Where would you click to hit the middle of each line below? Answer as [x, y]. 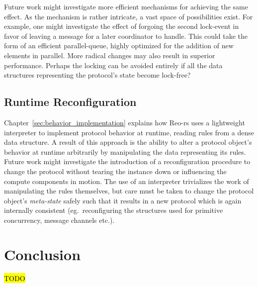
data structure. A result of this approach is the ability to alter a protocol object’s [128, 142]
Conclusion [43, 254]
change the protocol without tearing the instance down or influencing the [115, 171]
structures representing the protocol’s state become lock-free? [97, 75]
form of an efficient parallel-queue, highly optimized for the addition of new [119, 46]
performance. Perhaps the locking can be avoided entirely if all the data [113, 65]
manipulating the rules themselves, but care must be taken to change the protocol [129, 191]
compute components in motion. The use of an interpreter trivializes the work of [127, 181]
